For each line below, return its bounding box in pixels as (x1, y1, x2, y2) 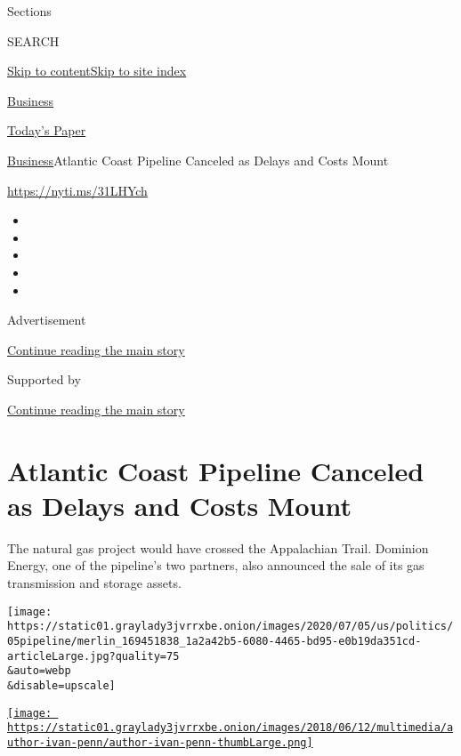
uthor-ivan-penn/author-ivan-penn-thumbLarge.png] (7, 736, 313, 749)
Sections (7, 2, 52, 20)
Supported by (7, 370, 81, 389)
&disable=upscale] (7, 679, 116, 692)
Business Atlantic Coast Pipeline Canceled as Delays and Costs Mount (7, 150, 389, 169)
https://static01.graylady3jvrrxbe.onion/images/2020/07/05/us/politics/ (7, 620, 454, 633)
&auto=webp (7, 664, 71, 678)
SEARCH (7, 31, 60, 50)
